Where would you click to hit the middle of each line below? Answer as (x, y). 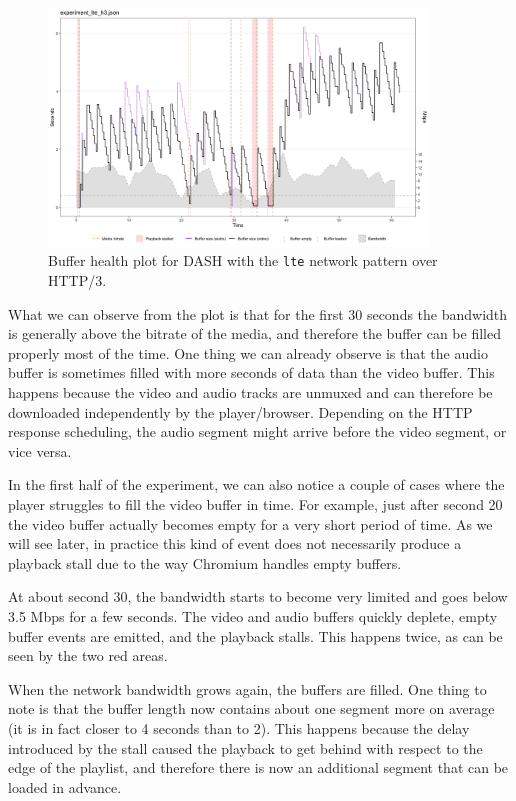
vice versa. (40, 450)
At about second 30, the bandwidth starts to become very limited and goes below (258, 596)
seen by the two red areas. (88, 655)
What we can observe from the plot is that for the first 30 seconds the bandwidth (258, 313)
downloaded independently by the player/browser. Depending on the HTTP (240, 411)
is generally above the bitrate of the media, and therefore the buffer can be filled (254, 333)
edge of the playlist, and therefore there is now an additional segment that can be (258, 767)
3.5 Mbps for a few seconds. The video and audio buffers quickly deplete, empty (253, 616)
